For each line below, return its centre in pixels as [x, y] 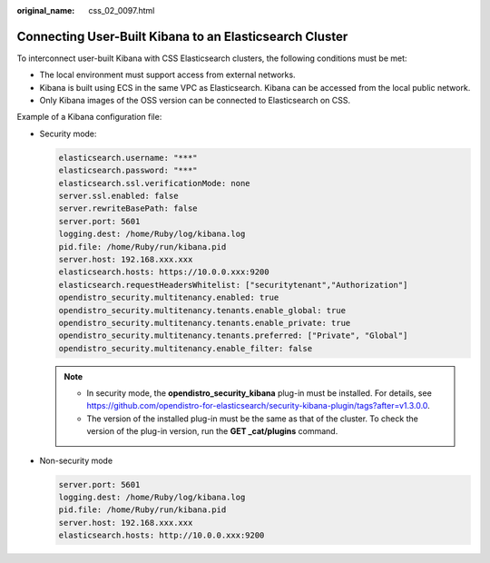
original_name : [46, 10]
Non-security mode [76, 460]
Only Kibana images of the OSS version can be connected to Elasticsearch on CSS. [195, 101]
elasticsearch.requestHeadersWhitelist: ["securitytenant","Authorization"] [233, 285]
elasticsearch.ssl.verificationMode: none [154, 183]
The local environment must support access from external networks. [167, 75]
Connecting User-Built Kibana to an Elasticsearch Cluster [182, 36]
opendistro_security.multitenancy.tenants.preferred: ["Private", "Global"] [233, 336]
